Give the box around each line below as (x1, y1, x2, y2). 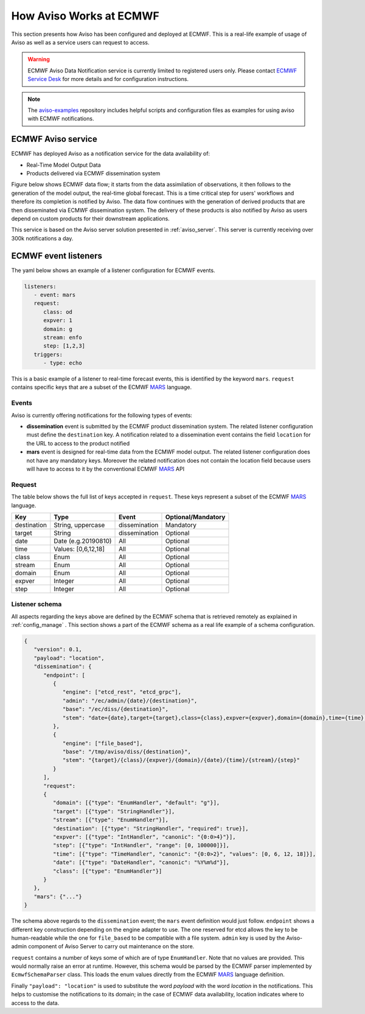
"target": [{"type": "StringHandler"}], (52, 808, 175, 815)
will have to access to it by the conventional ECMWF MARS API (26, 465, 185, 472)
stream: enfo (43, 334, 82, 341)
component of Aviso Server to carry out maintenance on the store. (28, 943, 195, 950)
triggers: (33, 351, 63, 358)
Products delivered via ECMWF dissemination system (26, 169, 161, 177)
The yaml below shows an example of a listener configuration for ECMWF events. (11, 267, 215, 274)
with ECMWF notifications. (27, 115, 94, 122)
